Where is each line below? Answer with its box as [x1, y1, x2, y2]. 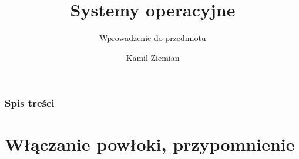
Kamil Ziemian [126, 51, 180, 63]
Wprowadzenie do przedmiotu [99, 32, 206, 44]
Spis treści [5, 96, 55, 110]
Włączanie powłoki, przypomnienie [5, 132, 295, 156]
